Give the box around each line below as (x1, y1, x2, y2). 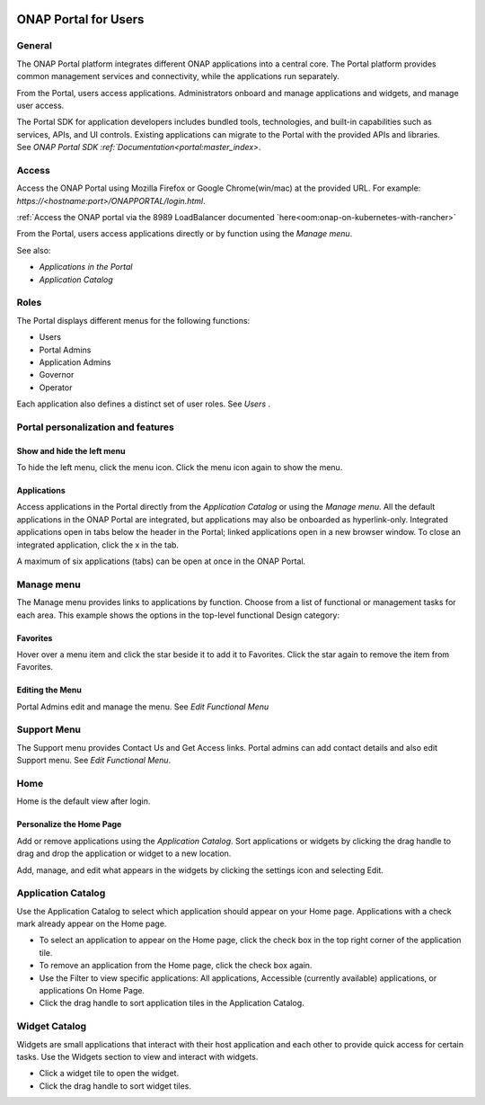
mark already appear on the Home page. (16, 918, 167, 930)
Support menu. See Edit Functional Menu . (16, 755, 172, 766)
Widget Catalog (16, 1020, 87, 1033)
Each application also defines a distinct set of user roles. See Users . (16, 398, 271, 409)
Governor (39, 370, 75, 380)
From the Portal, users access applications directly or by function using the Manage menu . (16, 228, 353, 239)
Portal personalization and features (16, 421, 174, 433)
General (16, 40, 53, 52)
